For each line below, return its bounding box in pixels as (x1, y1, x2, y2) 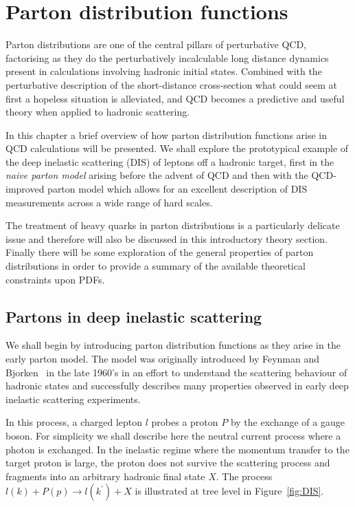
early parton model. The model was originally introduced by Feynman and (5, 352, 320, 366)
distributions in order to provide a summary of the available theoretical (5, 259, 306, 273)
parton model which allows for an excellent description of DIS (47, 182, 308, 196)
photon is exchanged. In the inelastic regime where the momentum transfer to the (5, 442, 350, 456)
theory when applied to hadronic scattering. (5, 105, 190, 119)
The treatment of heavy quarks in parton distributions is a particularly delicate (5, 218, 340, 233)
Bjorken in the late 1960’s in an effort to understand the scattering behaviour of (5, 365, 347, 379)
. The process (216, 468, 273, 483)
